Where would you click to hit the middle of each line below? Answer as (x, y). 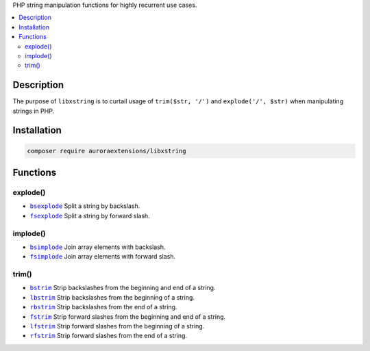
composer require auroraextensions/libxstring (107, 151)
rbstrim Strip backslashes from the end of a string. (103, 307)
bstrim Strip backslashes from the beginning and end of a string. (123, 288)
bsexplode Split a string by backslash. (85, 206)
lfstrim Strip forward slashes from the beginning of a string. (117, 326)
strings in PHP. (34, 111)
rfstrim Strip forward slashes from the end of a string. (109, 336)
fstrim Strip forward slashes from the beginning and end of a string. (128, 316)
